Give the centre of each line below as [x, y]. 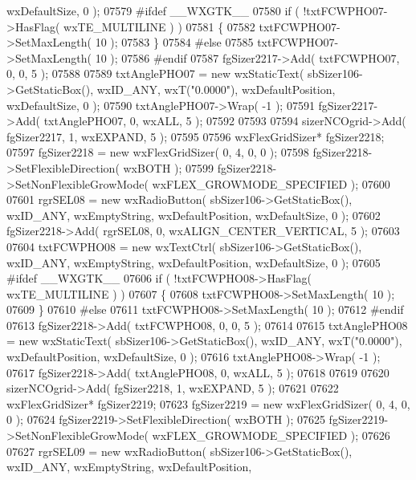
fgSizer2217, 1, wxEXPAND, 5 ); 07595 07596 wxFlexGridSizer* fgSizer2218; [196, 136]
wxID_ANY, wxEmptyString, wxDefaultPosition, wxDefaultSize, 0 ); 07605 [194, 262]
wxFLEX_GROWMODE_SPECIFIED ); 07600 [271, 183]
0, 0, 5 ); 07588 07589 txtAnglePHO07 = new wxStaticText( [155, 73]
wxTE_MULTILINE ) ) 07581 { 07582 [159, 26]
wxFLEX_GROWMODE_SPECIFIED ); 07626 [271, 435]
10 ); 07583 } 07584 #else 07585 [174, 42]
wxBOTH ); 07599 [169, 167]
